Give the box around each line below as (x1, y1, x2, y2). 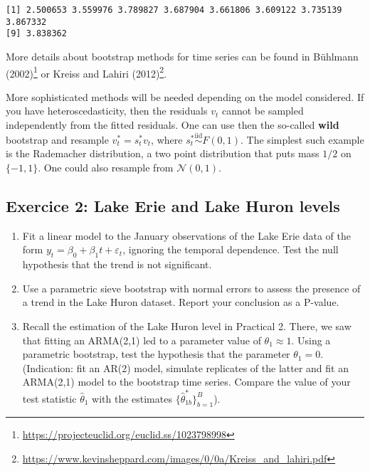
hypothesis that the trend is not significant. (22, 257, 212, 272)
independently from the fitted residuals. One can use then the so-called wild (6, 117, 339, 132)
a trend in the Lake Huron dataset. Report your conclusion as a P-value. (22, 295, 339, 309)
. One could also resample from (38, 160, 174, 174)
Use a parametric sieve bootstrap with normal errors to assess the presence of (22, 280, 361, 295)
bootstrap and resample (6, 132, 109, 147)
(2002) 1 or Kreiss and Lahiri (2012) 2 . (6, 63, 167, 80)
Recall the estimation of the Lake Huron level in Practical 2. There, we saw (22, 318, 351, 333)
